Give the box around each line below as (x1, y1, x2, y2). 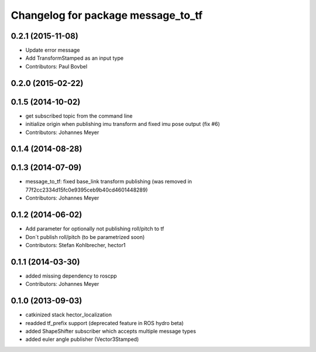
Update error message (25, 47, 80, 54)
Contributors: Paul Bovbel (25, 63, 88, 70)
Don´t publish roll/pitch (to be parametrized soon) (25, 233, 145, 240)
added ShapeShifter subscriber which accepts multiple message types (25, 327, 196, 334)
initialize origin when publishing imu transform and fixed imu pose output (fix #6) (25, 121, 221, 128)
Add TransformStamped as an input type (25, 54, 124, 61)
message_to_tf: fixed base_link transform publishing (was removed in (25, 178, 193, 185)
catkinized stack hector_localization (25, 311, 112, 319)
